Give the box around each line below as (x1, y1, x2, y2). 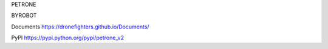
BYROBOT (11, 12, 37, 19)
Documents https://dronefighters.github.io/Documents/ (11, 23, 149, 30)
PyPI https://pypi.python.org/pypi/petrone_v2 (11, 34, 125, 42)
